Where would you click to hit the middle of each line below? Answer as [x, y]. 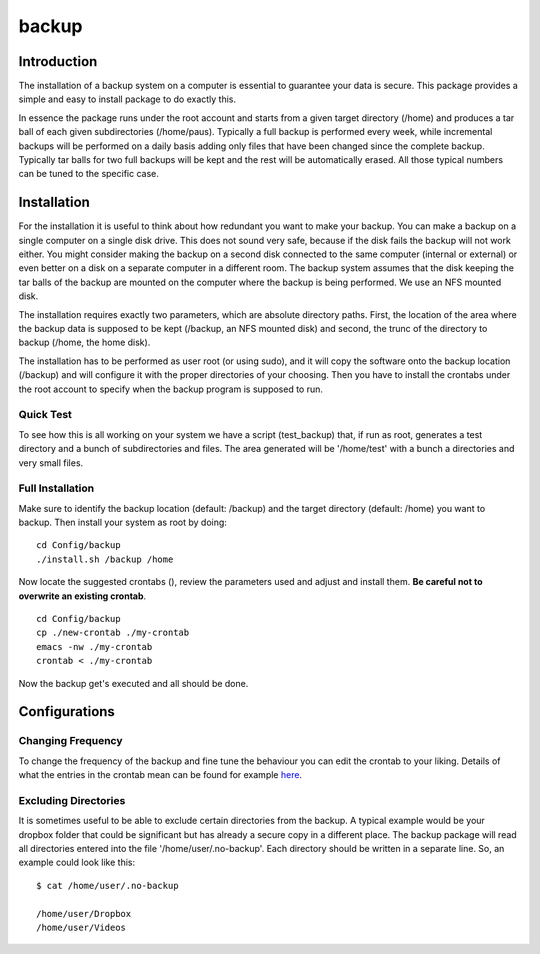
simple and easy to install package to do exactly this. [127, 99]
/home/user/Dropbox [84, 913]
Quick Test [45, 415]
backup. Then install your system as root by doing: [122, 522]
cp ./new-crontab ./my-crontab [113, 633]
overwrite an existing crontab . [82, 596]
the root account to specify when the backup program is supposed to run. [171, 389]
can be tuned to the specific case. [89, 174]
